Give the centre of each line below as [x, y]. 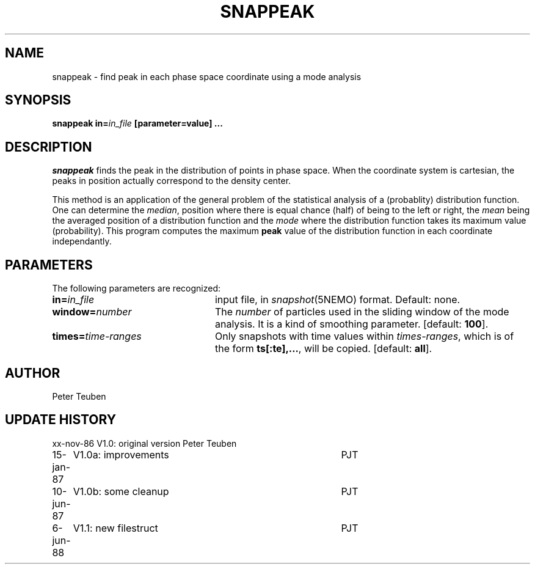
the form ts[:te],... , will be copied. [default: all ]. [323, 349]
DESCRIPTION [49, 147]
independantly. [82, 241]
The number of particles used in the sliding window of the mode [362, 312]
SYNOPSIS [38, 100]
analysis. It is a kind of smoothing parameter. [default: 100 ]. [351, 324]
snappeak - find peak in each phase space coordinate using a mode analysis [207, 76]
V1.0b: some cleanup [121, 491]
